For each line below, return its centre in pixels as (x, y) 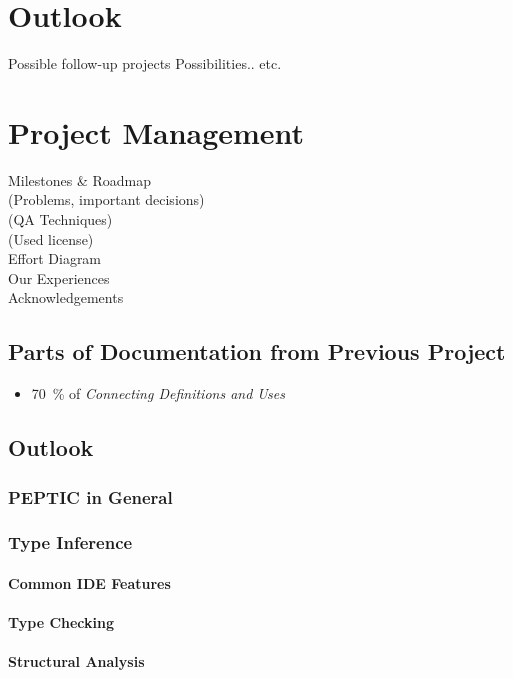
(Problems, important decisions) (106, 199)
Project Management (156, 131)
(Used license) (51, 238)
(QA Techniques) (60, 219)
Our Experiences (59, 277)
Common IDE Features (89, 582)
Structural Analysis (76, 661)
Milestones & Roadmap (80, 179)
